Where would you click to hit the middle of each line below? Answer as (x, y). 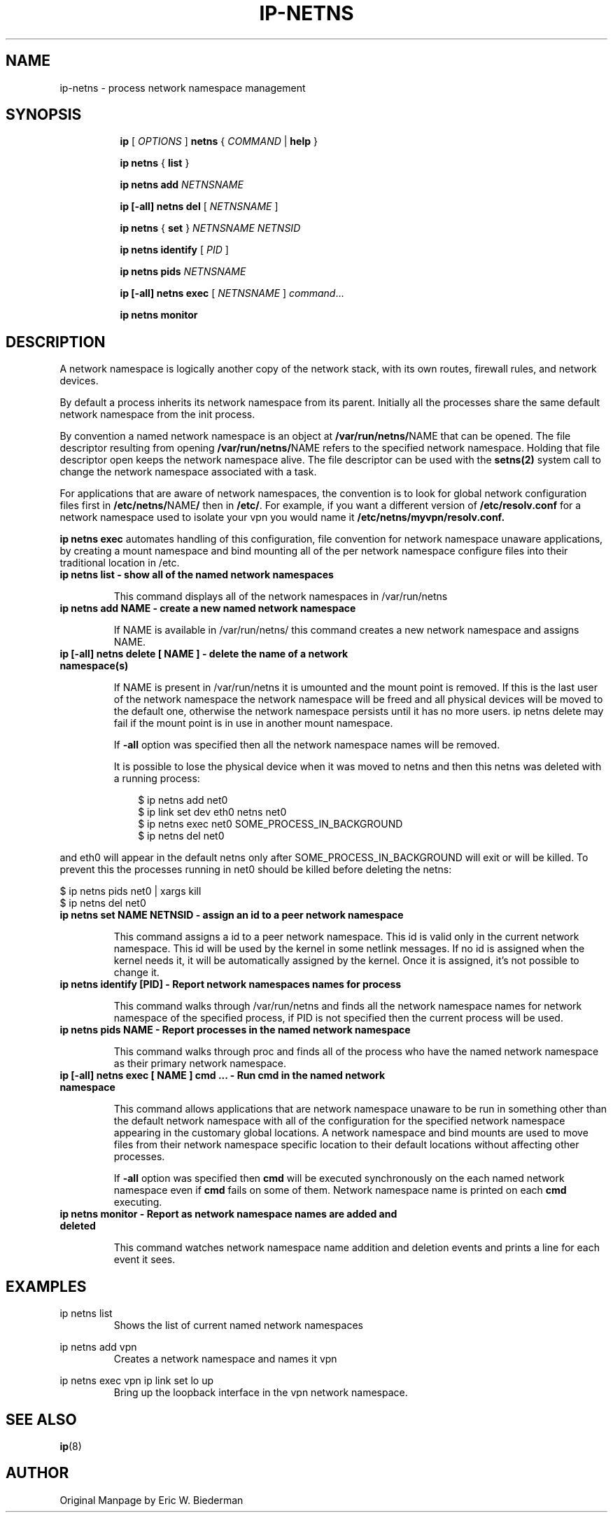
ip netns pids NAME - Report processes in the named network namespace (235, 1030)
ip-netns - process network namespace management (183, 88)
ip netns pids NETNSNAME (183, 272)
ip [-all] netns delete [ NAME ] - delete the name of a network (204, 654)
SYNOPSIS (44, 115)
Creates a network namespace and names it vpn (225, 1359)
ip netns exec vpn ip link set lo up (137, 1381)
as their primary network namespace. (200, 1064)
